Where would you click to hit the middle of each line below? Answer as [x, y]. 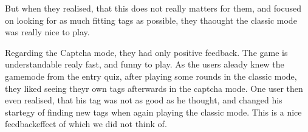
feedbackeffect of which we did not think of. [86, 124]
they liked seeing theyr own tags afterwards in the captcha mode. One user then [154, 88]
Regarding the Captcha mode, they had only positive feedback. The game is [146, 52]
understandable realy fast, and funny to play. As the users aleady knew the [145, 64]
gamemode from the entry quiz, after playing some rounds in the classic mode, [151, 76]
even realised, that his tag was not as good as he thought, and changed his [144, 100]
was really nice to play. [47, 32]
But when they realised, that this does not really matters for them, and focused [153, 8]
